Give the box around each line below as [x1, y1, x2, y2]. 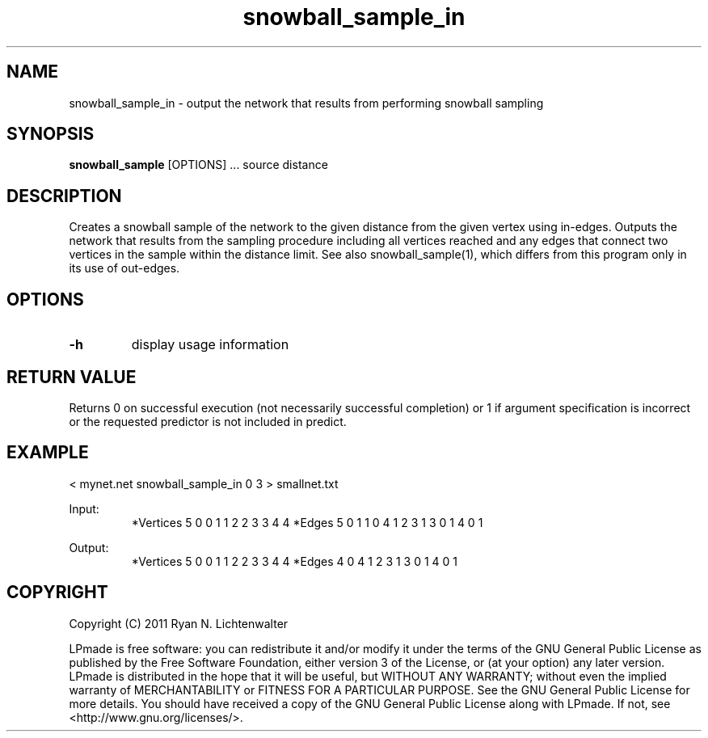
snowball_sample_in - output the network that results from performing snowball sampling [69, 95, 544, 110]
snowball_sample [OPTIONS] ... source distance [69, 158, 328, 172]
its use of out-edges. [69, 261, 180, 276]
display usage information [131, 336, 289, 353]
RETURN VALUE [6, 366, 137, 387]
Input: [69, 501, 99, 516]
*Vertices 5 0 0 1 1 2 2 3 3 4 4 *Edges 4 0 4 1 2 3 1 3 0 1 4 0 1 [131, 554, 458, 568]
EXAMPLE [6, 442, 89, 463]
